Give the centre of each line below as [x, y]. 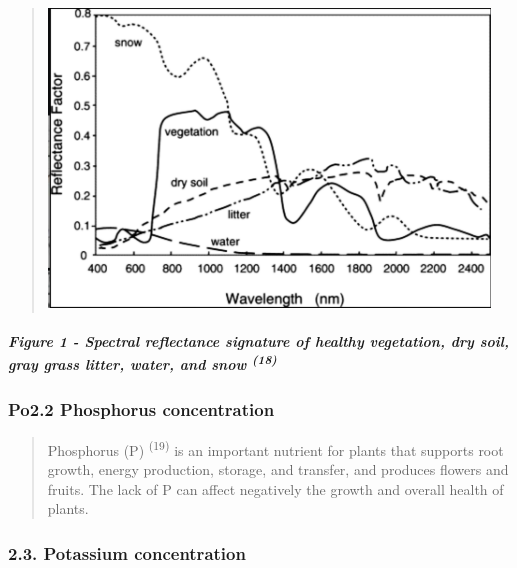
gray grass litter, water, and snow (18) [142, 362]
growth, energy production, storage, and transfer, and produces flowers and [278, 469]
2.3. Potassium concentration [127, 552]
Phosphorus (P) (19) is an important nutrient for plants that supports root [275, 448]
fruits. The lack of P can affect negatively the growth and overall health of [275, 488]
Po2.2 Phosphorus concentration [141, 408]
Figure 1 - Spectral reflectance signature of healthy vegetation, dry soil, [258, 341]
